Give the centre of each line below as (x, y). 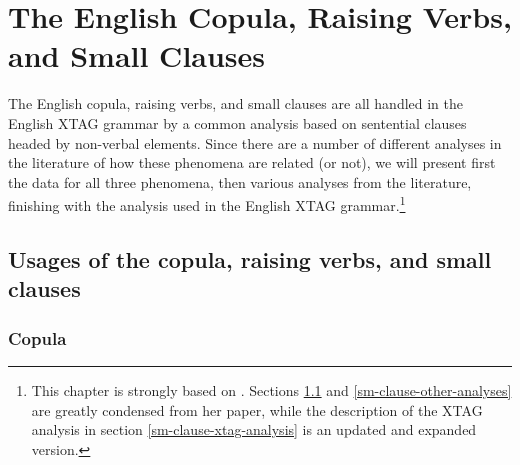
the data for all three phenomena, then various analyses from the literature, (240, 181)
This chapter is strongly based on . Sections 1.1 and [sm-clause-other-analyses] (271, 389)
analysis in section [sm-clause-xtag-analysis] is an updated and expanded (254, 429)
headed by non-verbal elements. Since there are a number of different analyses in (255, 142)
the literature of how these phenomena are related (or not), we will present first (252, 162)
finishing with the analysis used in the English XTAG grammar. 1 (207, 203)
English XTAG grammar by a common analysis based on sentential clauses (237, 122)
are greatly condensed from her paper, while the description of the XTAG (257, 409)
